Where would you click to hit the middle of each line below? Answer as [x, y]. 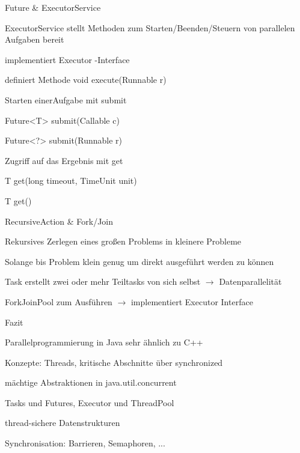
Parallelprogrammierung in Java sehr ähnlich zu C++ [104, 342]
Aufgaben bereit [35, 39]
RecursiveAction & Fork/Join [59, 221]
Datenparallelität [250, 281]
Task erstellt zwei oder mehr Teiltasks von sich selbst [103, 281]
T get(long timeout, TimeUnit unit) [71, 181]
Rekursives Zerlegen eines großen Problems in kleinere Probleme [123, 241]
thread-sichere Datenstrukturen [63, 423]
